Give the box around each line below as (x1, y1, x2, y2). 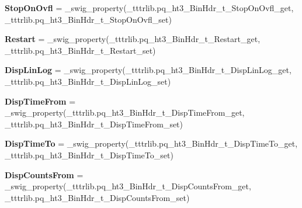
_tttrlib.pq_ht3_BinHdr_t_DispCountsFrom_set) (5, 191, 190, 203)
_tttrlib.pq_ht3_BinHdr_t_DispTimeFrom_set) (5, 117, 183, 130)
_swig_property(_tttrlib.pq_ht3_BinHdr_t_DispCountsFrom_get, (5, 180, 251, 192)
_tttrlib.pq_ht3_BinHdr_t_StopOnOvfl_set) (5, 13, 172, 25)
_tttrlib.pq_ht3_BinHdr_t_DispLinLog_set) (5, 75, 171, 87)
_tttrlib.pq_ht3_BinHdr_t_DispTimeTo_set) (5, 148, 173, 161)
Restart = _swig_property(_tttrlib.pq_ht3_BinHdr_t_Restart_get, (5, 33, 261, 45)
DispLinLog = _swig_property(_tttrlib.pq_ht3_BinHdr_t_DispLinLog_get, (5, 64, 291, 76)
